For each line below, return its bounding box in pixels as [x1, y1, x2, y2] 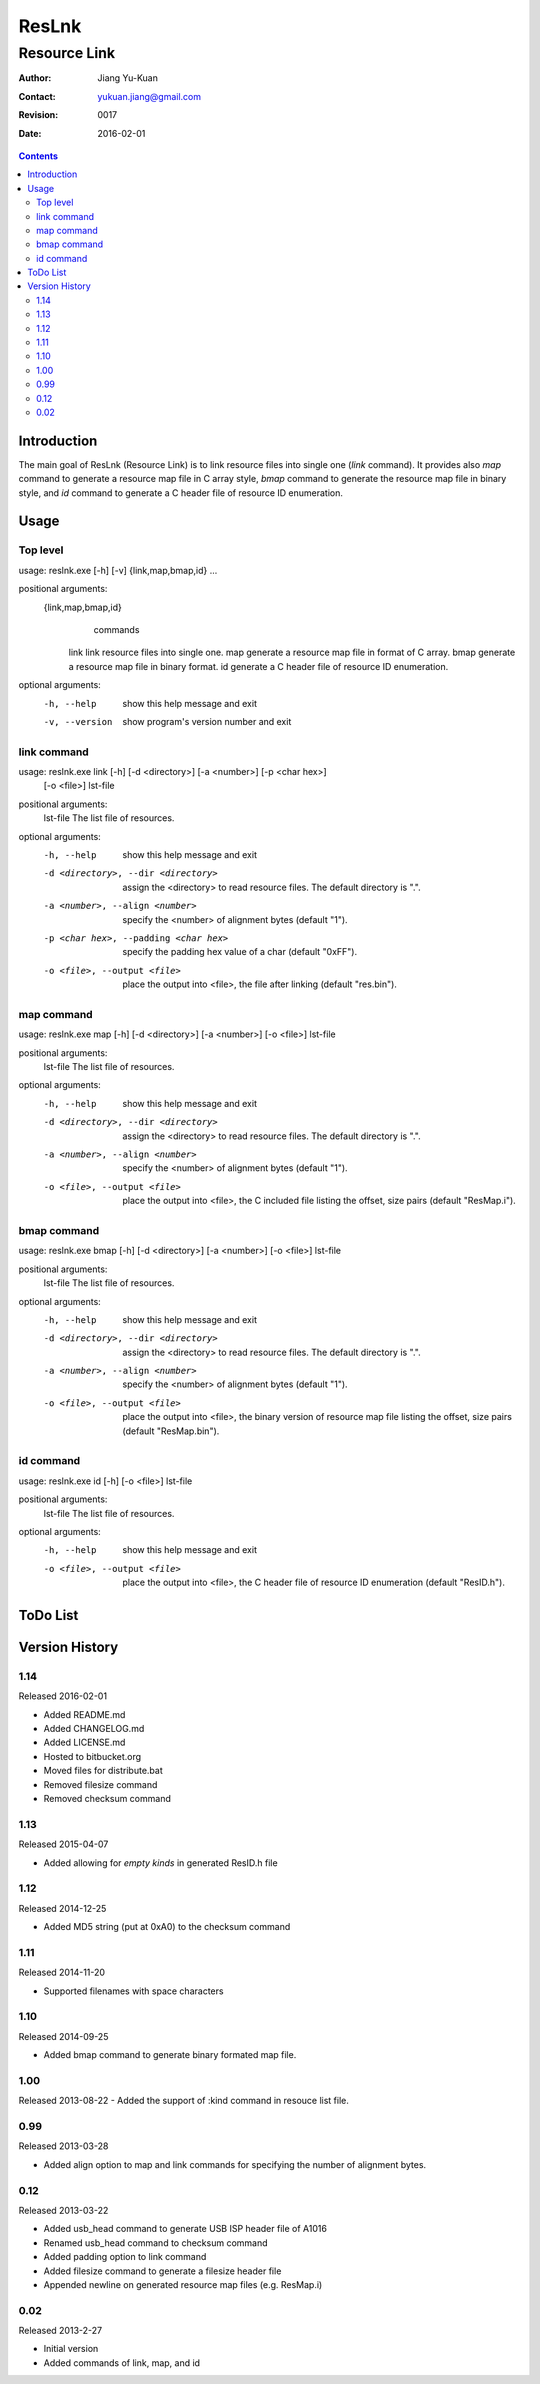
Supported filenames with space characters [43, 1985, 224, 1997]
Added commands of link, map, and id [43, 2356, 200, 2369]
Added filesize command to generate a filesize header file [43, 2265, 282, 2277]
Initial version [43, 2343, 99, 2355]
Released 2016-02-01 [18, 1690, 108, 1702]
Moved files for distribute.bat [43, 1765, 164, 1777]
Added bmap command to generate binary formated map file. [43, 2049, 297, 2061]
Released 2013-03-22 [18, 2204, 109, 2216]
